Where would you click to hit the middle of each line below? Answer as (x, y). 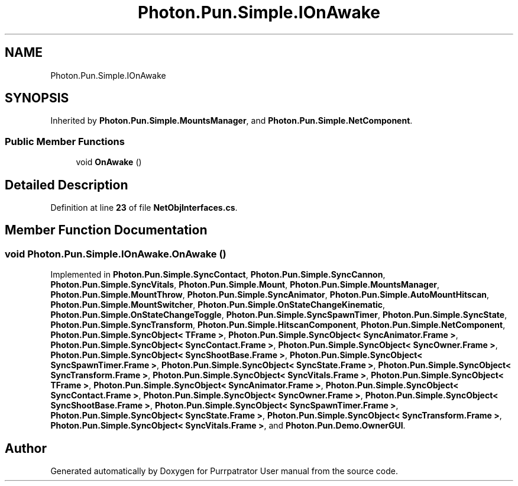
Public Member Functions (65, 141)
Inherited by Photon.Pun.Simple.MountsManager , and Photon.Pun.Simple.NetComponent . (232, 121)
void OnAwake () (109, 162)
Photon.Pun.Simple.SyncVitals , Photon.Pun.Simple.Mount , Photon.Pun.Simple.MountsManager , (245, 285)
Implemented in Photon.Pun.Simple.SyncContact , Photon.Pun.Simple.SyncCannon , (218, 275)
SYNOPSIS (37, 98)
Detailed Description (67, 185)
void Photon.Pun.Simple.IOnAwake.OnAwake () (116, 254)
